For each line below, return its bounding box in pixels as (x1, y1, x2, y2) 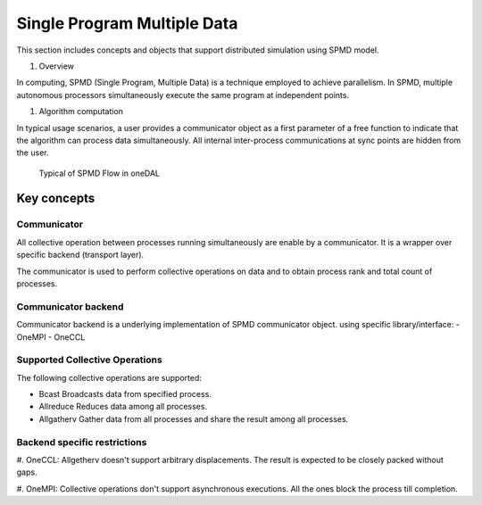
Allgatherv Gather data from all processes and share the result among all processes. (38, 413, 349, 424)
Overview (38, 61, 75, 71)
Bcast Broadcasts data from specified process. (38, 389, 212, 400)
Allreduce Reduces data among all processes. (38, 402, 208, 412)
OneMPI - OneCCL (16, 331, 86, 343)
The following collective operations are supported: (16, 372, 203, 383)
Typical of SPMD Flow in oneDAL (38, 168, 161, 178)
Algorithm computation (38, 106, 124, 117)
